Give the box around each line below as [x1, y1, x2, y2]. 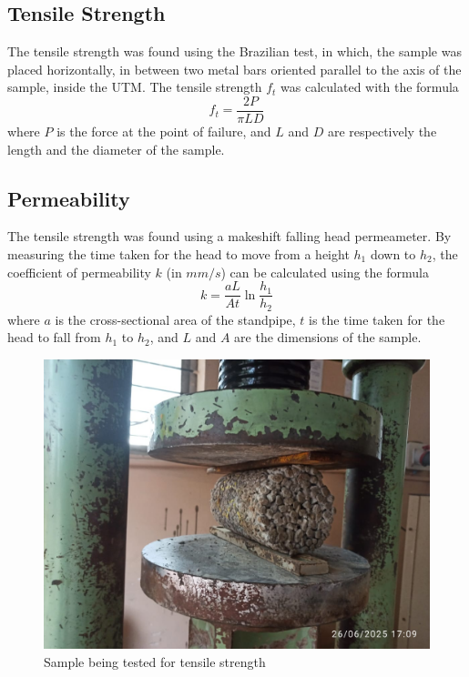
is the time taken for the [309, 309, 445, 328]
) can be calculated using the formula [220, 262, 429, 281]
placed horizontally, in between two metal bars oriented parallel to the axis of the [7, 59, 462, 78]
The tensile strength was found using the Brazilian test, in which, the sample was [7, 42, 462, 61]
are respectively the [327, 122, 437, 141]
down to [370, 245, 416, 264]
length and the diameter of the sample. [7, 139, 225, 158]
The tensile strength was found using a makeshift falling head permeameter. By [7, 227, 452, 246]
